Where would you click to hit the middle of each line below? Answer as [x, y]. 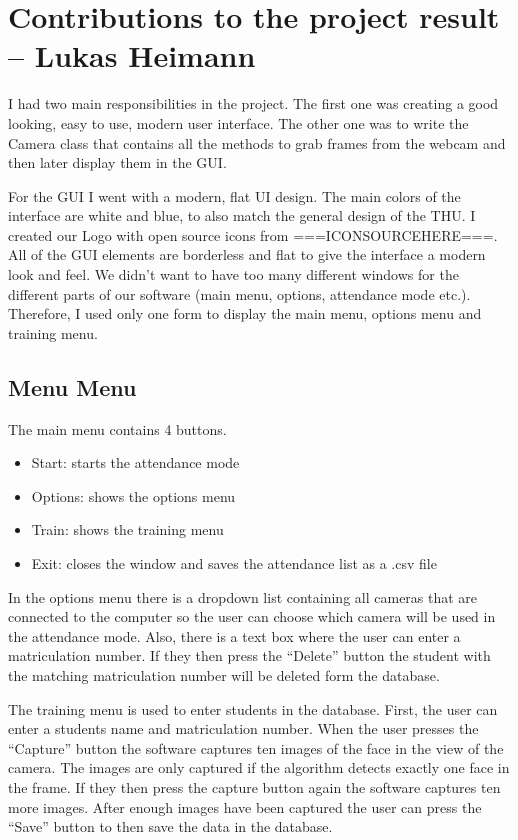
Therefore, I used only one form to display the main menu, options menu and [245, 313]
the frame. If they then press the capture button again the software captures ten [254, 786]
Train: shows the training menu [127, 529]
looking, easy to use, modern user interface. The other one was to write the [238, 122]
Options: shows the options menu [133, 495]
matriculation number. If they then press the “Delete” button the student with [249, 655]
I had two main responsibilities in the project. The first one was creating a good [253, 103]
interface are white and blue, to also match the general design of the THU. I [242, 215]
